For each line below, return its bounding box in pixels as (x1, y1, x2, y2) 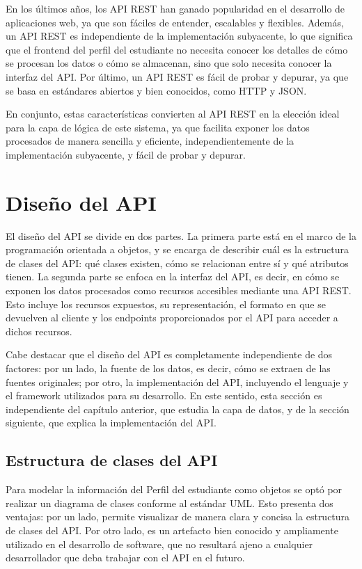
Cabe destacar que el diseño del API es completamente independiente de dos (6, 347, 333, 362)
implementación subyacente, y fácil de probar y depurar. (6, 147, 246, 161)
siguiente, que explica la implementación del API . (6, 415, 217, 430)
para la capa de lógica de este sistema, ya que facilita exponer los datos (6, 120, 310, 134)
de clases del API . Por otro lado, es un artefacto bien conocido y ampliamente (6, 522, 338, 537)
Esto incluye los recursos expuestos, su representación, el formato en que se (6, 296, 326, 311)
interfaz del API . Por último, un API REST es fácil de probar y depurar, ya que (6, 69, 349, 83)
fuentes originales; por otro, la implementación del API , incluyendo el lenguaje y (6, 374, 349, 389)
